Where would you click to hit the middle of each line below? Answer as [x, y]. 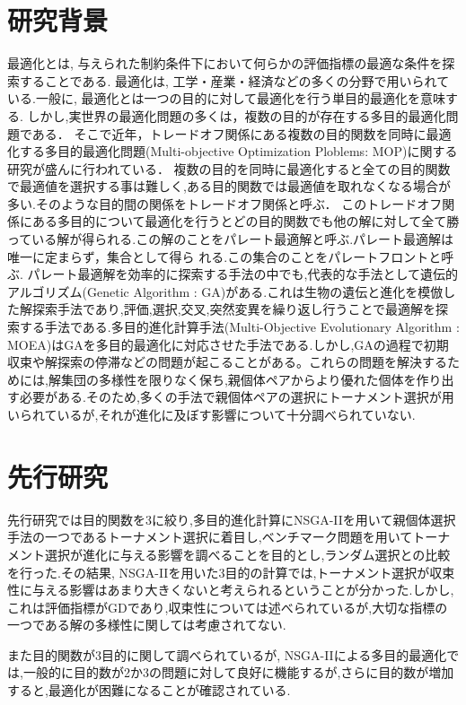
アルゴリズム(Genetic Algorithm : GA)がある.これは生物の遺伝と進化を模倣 [225, 291]
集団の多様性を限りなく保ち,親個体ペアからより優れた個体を [238, 379]
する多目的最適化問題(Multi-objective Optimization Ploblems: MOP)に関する [238, 151]
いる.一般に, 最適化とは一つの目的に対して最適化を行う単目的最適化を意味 [227, 98]
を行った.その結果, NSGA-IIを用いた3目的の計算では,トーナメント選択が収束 [231, 572]
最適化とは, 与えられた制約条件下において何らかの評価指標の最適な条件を [225, 63]
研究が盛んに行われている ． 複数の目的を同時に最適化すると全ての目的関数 [229, 168]
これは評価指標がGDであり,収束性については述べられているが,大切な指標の [228, 607]
